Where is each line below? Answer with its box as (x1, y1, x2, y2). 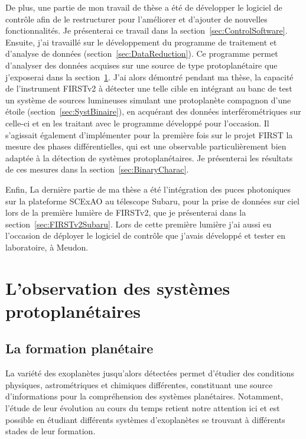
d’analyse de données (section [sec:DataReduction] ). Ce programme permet (5, 47, 278, 60)
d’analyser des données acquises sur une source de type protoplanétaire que (5, 58, 278, 71)
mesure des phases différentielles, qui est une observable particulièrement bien (5, 140, 287, 152)
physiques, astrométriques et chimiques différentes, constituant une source (5, 378, 273, 391)
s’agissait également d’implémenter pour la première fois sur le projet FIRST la (5, 128, 293, 141)
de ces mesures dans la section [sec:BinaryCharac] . (5, 163, 189, 175)
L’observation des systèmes (5, 275, 230, 300)
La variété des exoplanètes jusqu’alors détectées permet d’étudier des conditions (5, 367, 294, 379)
